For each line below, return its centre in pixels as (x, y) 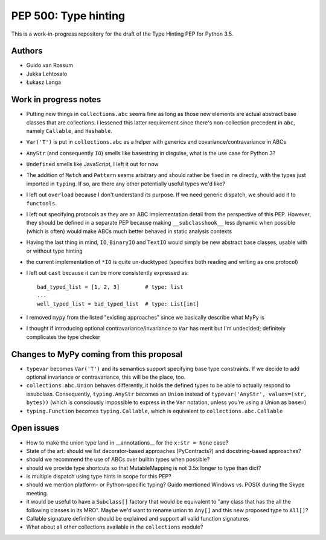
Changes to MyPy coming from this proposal (97, 354)
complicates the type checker (63, 337)
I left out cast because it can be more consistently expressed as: (107, 273)
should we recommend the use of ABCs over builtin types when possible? (118, 460)
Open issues (35, 428)
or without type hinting (54, 251)
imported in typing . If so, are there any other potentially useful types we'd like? (126, 184)
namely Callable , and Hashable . (69, 130)
